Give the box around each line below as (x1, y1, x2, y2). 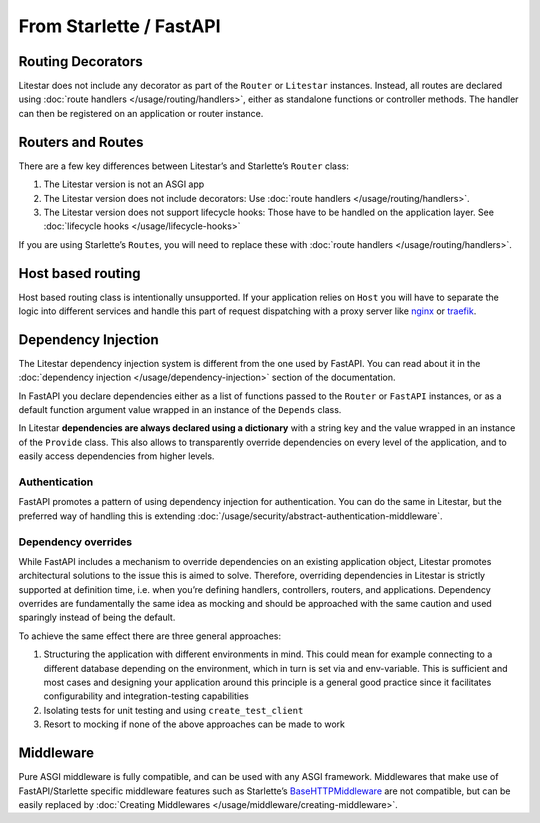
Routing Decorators (18, 53, 144, 70)
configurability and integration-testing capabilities (43, 690, 249, 702)
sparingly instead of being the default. (18, 611, 176, 624)
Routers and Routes (18, 133, 144, 150)
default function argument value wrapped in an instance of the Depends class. (18, 404, 342, 416)
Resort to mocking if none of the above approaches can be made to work (43, 718, 345, 730)
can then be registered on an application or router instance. (18, 107, 264, 119)
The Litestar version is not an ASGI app (43, 178, 205, 190)
